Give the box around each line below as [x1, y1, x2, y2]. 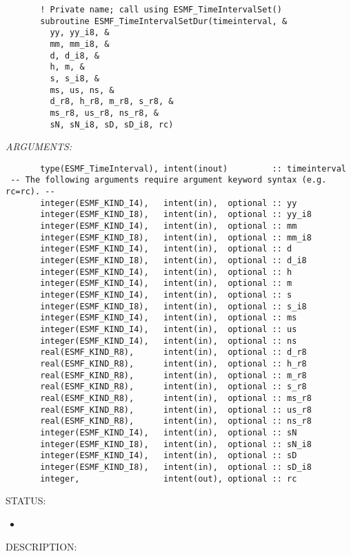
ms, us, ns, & [50, 85, 114, 95]
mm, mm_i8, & [50, 39, 110, 49]
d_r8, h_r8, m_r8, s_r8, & [50, 96, 174, 107]
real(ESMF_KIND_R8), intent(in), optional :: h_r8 [40, 358, 307, 369]
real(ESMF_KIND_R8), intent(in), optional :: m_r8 [40, 370, 307, 380]
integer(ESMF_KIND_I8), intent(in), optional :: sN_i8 [40, 439, 312, 449]
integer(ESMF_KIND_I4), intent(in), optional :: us [40, 325, 297, 334]
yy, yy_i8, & [50, 28, 110, 38]
